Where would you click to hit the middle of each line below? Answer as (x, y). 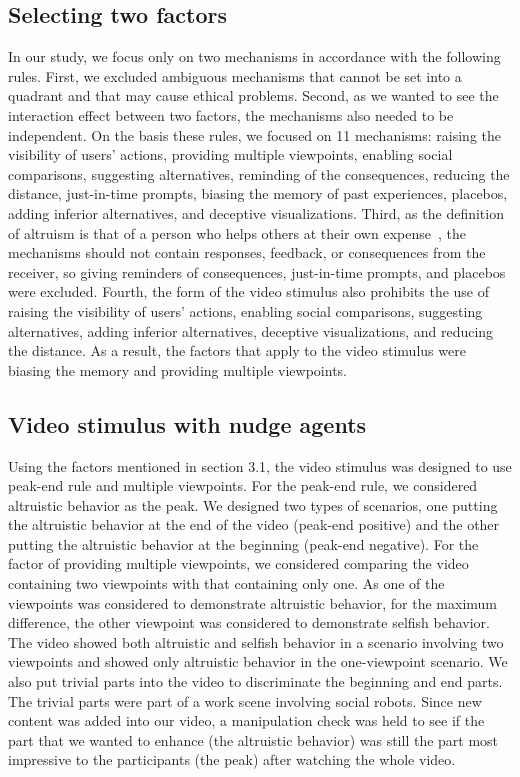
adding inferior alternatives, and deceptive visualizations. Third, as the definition (256, 212)
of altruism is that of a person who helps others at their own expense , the (237, 232)
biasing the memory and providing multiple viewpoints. (177, 369)
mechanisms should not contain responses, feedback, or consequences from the (247, 252)
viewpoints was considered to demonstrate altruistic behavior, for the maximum (253, 602)
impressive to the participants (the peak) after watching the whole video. (232, 759)
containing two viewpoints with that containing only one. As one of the (226, 583)
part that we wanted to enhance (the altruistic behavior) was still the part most (253, 739)
